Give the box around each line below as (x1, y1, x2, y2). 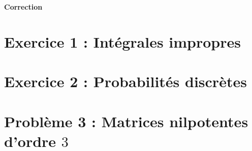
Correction (4, 2, 43, 12)
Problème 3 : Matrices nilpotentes (4, 110, 248, 131)
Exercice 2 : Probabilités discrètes (4, 71, 247, 92)
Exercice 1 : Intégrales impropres (4, 31, 241, 52)
